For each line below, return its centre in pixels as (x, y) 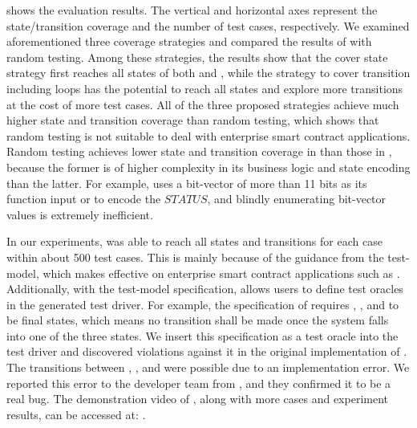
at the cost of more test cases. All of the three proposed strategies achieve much (203, 104)
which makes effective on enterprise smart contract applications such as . (221, 273)
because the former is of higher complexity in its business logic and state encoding (208, 167)
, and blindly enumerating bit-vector (297, 199)
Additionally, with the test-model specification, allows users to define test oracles (205, 289)
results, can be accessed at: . (76, 414)
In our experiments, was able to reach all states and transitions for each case (194, 241)
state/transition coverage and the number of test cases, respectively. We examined (208, 25)
